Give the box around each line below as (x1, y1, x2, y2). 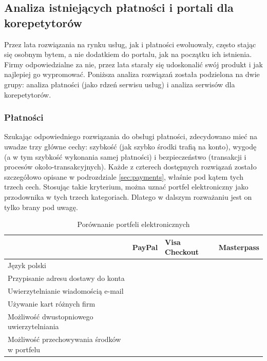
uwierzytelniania (8, 321, 59, 332)
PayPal (132, 241, 158, 252)
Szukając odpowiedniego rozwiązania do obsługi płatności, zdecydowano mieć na (4, 131, 257, 142)
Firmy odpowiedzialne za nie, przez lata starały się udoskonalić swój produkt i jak (4, 59, 263, 69)
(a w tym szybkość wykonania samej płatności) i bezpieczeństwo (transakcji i (4, 151, 246, 162)
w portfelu (8, 344, 41, 354)
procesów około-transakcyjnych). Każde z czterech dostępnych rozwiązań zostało (4, 161, 257, 172)
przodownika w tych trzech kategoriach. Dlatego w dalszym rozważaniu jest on (4, 191, 252, 202)
